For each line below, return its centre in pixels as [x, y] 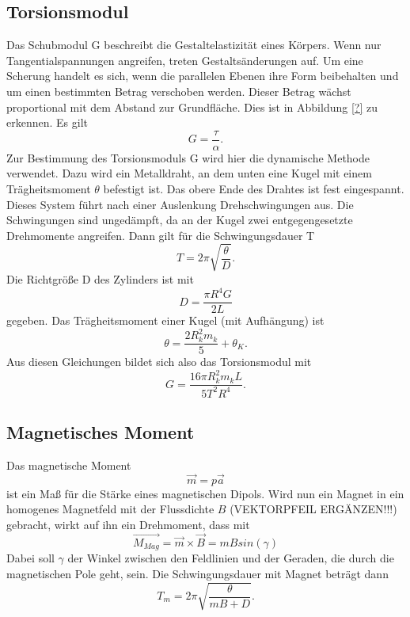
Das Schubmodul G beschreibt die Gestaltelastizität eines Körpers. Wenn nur [194, 45]
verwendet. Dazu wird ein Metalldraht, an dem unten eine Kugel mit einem [189, 173]
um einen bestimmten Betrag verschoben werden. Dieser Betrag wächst [179, 91]
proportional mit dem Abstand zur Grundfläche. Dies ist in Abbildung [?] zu [192, 107]
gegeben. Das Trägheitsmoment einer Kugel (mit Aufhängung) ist [165, 320]
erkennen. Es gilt [47, 122]
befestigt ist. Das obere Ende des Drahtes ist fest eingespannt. [254, 189]
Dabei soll [30, 558]
